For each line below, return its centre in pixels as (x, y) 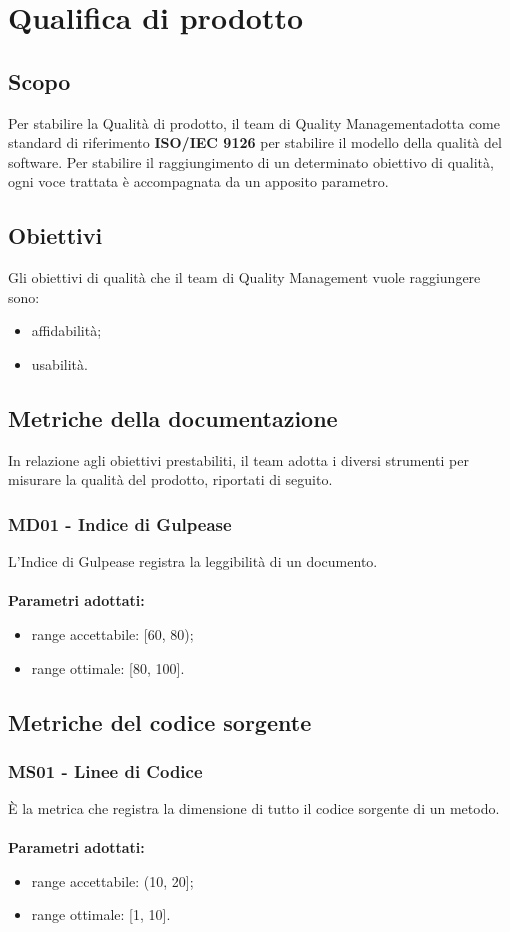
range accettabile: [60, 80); (112, 633)
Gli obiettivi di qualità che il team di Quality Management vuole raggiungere (244, 277)
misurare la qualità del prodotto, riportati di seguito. (170, 479)
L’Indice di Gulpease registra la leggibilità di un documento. (193, 561)
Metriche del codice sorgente (160, 721)
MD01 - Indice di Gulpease (120, 523)
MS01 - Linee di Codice (105, 770)
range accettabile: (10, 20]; (112, 880)
